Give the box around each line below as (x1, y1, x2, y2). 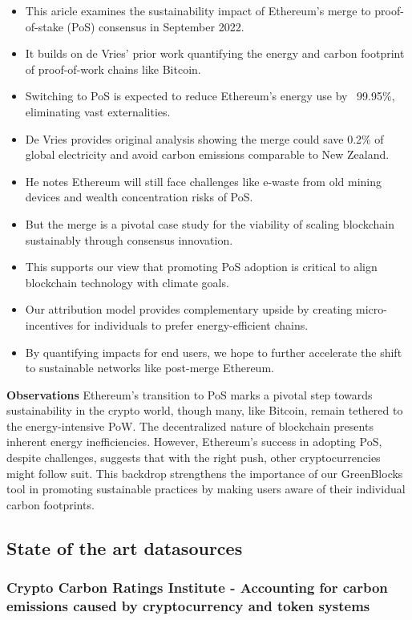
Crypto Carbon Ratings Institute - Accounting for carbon (6, 577, 388, 598)
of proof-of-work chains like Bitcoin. (25, 60, 201, 77)
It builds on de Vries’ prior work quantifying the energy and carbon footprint (25, 45, 405, 62)
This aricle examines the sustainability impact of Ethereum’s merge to (25, 2, 371, 18)
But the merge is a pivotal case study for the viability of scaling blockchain (25, 215, 395, 232)
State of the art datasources (6, 535, 243, 560)
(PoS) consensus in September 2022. (67, 18, 244, 34)
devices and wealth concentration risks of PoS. (25, 188, 253, 205)
